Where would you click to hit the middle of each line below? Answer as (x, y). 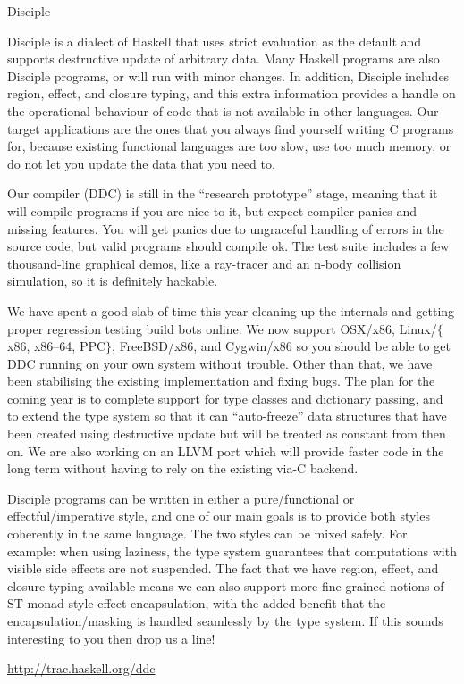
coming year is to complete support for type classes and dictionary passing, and (225, 398)
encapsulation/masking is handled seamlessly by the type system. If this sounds (225, 621)
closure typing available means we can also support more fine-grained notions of (226, 585)
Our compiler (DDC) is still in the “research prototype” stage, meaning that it (223, 193)
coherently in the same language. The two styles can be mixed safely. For (207, 534)
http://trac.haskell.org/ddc (81, 668)
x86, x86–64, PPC (57, 346)
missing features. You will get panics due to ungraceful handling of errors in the (226, 228)
